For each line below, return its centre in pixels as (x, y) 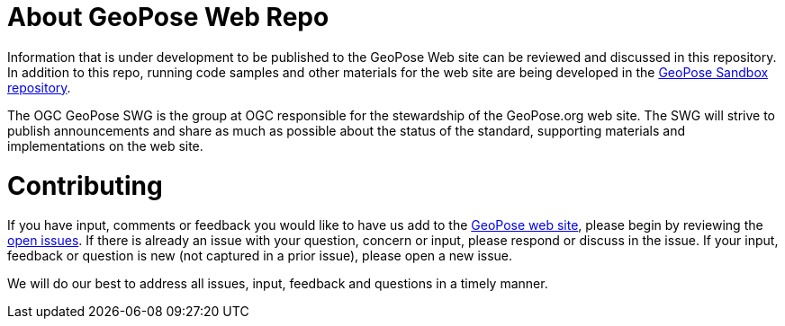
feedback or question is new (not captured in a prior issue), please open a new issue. (260, 256)
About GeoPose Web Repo (168, 17)
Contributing (85, 185)
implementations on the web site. (105, 145)
